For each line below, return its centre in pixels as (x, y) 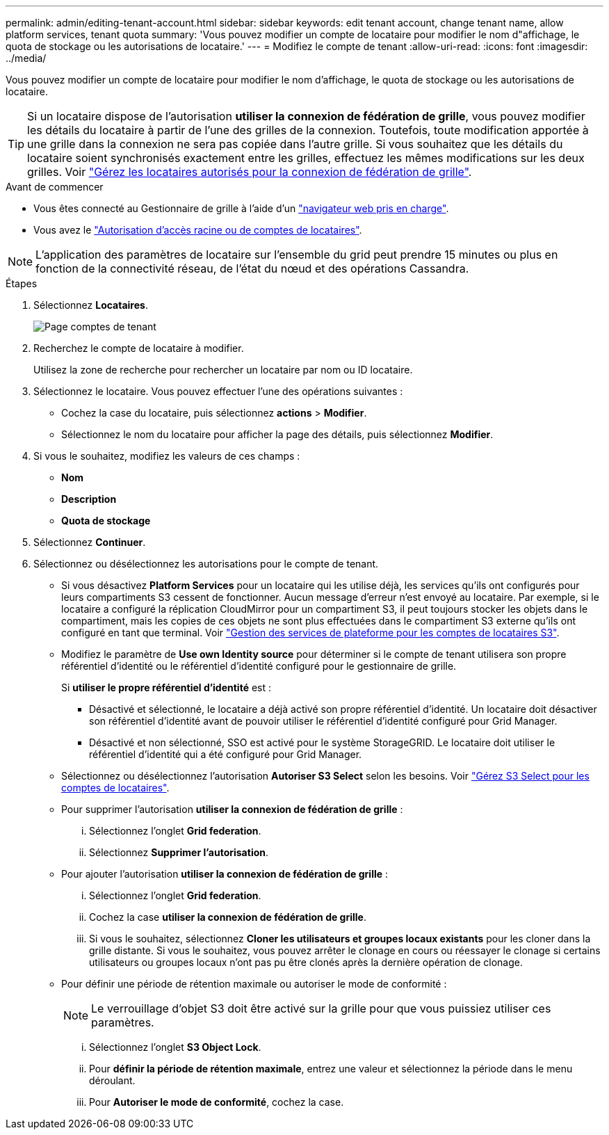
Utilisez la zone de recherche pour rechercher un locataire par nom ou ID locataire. (223, 370)
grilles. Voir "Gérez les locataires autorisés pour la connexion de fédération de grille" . (250, 172)
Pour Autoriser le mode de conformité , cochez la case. (217, 1102)
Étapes (22, 283)
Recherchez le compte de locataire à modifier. (139, 348)
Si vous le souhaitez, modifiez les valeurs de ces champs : (167, 456)
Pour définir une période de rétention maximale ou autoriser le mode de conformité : (254, 984)
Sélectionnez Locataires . (91, 305)
